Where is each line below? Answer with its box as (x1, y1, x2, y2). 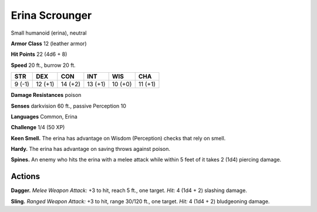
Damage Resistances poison (11, 92, 82, 99)
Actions (11, 171, 41, 181)
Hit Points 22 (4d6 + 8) (11, 51, 68, 58)
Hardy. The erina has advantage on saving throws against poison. (11, 146, 170, 153)
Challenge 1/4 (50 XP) (11, 124, 65, 131)
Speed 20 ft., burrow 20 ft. (11, 62, 76, 69)
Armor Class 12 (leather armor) (11, 40, 87, 47)
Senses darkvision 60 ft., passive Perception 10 (11, 102, 126, 109)
